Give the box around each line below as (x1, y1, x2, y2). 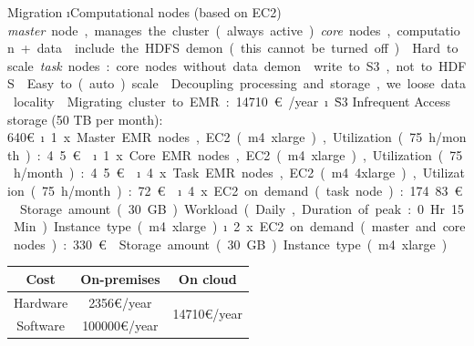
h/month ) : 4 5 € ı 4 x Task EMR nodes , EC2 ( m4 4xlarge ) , (13, 163, 417, 182)
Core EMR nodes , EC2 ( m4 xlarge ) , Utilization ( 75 (129, 145, 463, 164)
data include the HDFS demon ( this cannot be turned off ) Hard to (36, 38, 459, 57)
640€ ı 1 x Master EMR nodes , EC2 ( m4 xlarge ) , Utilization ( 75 (7, 127, 423, 147)
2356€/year (88, 292, 152, 311)
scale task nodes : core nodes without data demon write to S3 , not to (7, 56, 433, 75)
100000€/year (82, 315, 159, 334)
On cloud (178, 269, 237, 288)
